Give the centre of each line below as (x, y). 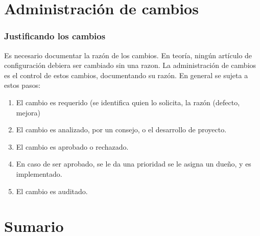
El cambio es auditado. (52, 191)
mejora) (28, 112)
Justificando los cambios (55, 36)
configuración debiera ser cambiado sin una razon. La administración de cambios (130, 65)
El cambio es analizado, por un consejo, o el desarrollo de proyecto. (121, 129)
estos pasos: (22, 85)
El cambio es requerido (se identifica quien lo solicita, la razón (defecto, (128, 102)
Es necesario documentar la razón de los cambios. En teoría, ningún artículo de (128, 55)
